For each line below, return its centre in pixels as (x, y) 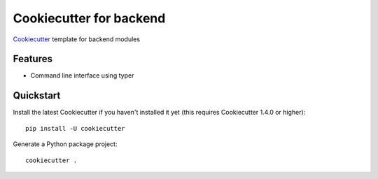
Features (33, 59)
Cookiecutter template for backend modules (76, 39)
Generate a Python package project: (65, 144)
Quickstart (37, 95)
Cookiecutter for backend (89, 18)
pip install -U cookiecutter (75, 128)
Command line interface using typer (82, 76)
